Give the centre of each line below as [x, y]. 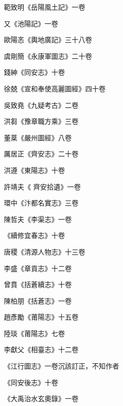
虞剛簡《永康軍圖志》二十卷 [48, 56]
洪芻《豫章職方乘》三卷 [41, 121]
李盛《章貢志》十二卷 [38, 268]
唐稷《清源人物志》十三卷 [45, 251]
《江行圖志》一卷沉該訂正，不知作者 [61, 366]
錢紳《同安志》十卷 [34, 72]
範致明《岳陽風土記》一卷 [45, 7]
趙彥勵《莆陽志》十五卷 [41, 317]
